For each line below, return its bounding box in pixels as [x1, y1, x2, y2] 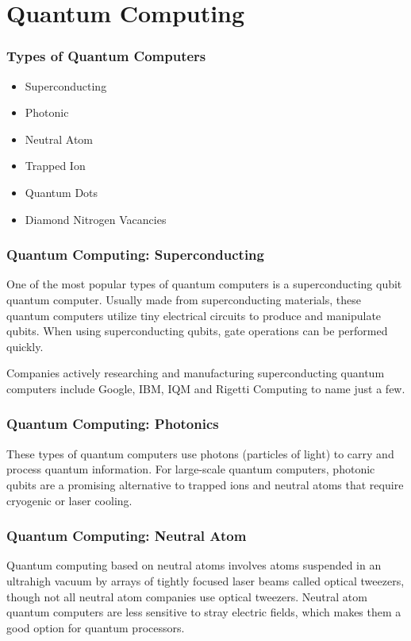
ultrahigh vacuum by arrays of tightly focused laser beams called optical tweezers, [6, 572, 405, 589]
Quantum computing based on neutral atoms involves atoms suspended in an [6, 557, 382, 573]
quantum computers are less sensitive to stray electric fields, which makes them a [6, 604, 401, 620]
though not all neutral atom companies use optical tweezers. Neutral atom [6, 588, 367, 604]
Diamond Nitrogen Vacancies [25, 210, 167, 227]
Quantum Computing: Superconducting [6, 245, 264, 265]
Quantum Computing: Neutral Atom [6, 526, 247, 546]
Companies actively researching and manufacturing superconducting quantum [6, 365, 385, 381]
